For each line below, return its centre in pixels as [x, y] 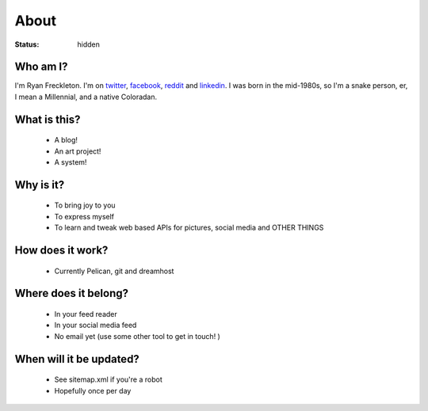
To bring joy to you [85, 205]
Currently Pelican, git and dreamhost [114, 271]
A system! [71, 162]
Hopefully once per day [93, 390]
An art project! [78, 151]
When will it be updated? [77, 359]
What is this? [48, 119]
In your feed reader [86, 314]
